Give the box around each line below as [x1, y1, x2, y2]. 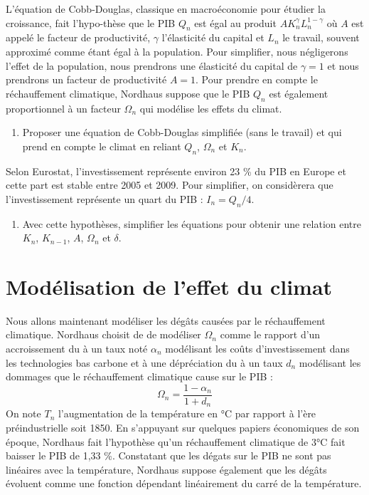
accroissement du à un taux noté [6, 341, 148, 356]
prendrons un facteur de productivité [6, 72, 167, 87]
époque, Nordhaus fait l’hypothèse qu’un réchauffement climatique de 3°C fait [6, 434, 346, 449]
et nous [327, 58, 359, 73]
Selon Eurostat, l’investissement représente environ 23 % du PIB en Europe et [6, 163, 346, 178]
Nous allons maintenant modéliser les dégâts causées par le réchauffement [6, 313, 326, 328]
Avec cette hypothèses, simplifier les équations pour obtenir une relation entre [22, 216, 361, 231]
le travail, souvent [282, 30, 360, 45]
